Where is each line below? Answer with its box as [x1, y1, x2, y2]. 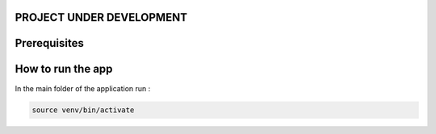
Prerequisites [15, 36, 84, 50]
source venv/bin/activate [31, 105, 135, 115]
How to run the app [15, 62, 113, 76]
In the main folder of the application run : [15, 83, 151, 93]
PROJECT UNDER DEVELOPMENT [15, 10, 187, 24]
